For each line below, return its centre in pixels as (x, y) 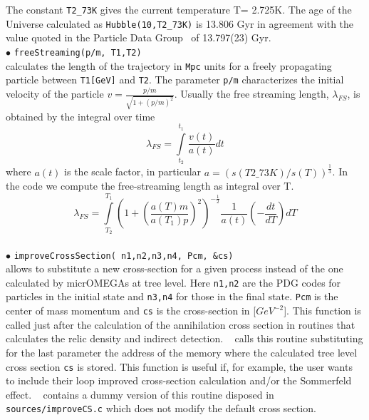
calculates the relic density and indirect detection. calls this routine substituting (184, 338)
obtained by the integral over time (80, 116)
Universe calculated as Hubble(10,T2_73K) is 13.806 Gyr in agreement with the (180, 23)
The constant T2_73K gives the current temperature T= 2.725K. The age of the (179, 9)
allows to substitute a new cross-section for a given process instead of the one (175, 268)
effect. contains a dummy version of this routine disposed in (140, 394)
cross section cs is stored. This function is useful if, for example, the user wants (179, 366)
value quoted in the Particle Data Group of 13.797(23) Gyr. (139, 37)
